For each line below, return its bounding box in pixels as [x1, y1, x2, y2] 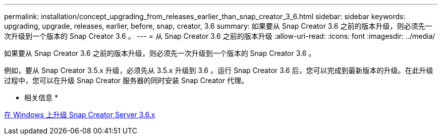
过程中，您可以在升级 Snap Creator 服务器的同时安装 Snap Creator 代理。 [4, 76, 249, 85]
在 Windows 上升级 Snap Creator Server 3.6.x [4, 110, 155, 119]
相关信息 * [24, 93, 58, 102]
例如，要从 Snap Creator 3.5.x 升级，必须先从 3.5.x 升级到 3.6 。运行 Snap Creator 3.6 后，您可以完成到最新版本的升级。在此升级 [4, 66, 433, 75]
